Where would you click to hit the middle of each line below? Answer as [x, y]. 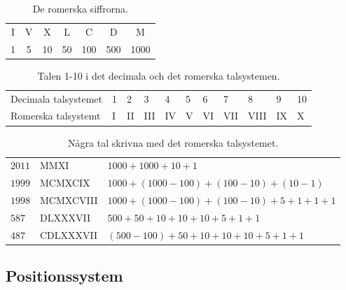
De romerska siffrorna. [80, 8]
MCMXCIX [65, 183]
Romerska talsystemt [56, 116]
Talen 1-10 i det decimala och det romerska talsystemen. [159, 75]
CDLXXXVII [69, 234]
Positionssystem [64, 276]
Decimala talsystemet [56, 98]
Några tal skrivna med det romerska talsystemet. [173, 142]
